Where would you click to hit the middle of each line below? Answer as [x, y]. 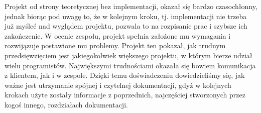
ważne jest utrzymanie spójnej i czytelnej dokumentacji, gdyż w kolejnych [118, 85]
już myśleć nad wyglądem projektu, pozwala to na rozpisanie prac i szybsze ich [126, 26]
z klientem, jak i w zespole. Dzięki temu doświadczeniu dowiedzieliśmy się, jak [125, 75]
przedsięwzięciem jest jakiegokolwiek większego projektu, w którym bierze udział [128, 55]
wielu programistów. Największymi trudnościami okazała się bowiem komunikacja [130, 65]
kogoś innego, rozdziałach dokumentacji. [66, 104]
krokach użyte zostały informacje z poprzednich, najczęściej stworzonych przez [125, 95]
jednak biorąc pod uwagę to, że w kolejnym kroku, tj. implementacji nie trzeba [126, 16]
